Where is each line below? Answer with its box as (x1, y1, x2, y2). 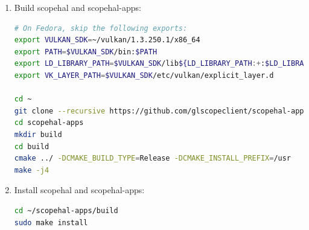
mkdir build (14, 130, 62, 139)
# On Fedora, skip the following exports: (14, 24, 188, 33)
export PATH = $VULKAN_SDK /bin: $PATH (14, 47, 158, 56)
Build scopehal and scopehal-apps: (14, 1, 141, 13)
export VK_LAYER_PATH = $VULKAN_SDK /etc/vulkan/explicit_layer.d (14, 71, 274, 80)
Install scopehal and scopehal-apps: (14, 184, 145, 196)
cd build (14, 142, 49, 151)
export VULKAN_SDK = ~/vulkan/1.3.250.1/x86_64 (14, 36, 200, 45)
